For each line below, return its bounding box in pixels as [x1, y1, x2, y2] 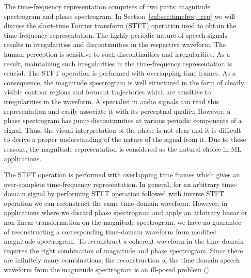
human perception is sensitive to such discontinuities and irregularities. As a [4, 48, 230, 59]
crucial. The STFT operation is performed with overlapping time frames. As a [4, 68, 236, 78]
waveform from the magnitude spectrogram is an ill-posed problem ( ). [4, 264, 211, 275]
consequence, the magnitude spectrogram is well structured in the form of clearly [4, 77, 244, 87]
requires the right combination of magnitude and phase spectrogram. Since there [4, 245, 243, 255]
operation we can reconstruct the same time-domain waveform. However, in [4, 198, 228, 208]
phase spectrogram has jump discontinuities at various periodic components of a [4, 115, 242, 125]
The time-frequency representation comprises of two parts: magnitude [4, 1, 211, 11]
